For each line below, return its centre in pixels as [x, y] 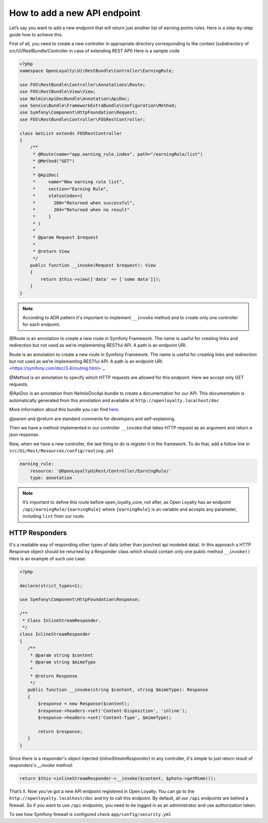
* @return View [51, 251]
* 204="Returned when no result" [81, 209]
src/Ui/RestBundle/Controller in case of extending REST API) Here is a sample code [94, 51]
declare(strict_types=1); [51, 585]
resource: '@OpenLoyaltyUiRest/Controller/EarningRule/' [101, 471]
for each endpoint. [41, 325]
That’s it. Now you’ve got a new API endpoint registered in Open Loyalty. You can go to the [102, 791]
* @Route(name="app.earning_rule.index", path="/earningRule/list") [118, 154]
